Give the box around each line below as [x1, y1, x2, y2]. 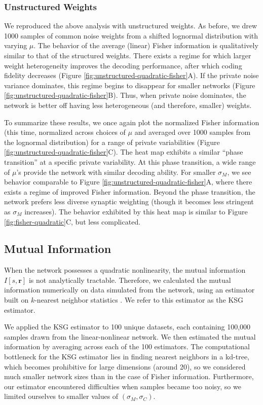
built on [4, 294, 29, 305]
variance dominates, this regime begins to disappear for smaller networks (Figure [4, 80, 255, 90]
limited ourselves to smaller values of [4, 391, 119, 401]
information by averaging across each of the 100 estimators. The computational [4, 341, 250, 352]
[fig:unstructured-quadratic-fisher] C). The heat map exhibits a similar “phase [4, 146, 243, 157]
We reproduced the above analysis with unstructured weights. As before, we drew [4, 20, 257, 31]
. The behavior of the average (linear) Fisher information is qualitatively [33, 40, 258, 51]
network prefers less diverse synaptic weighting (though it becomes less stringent [4, 196, 254, 207]
